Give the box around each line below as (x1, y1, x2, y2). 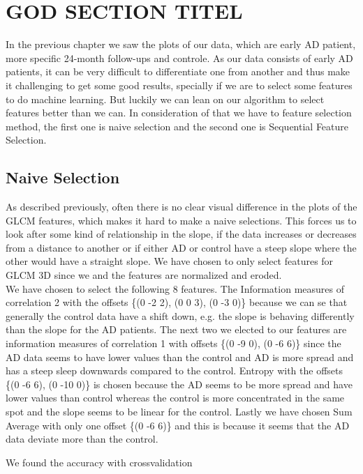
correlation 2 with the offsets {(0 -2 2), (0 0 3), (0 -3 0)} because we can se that (6, 295, 348, 309)
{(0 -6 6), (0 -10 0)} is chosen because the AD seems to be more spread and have (6, 376, 353, 391)
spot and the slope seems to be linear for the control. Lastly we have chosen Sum (6, 404, 353, 418)
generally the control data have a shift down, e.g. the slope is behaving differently (6, 308, 355, 323)
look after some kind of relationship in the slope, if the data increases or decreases (6, 227, 357, 241)
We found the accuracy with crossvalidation (6, 454, 193, 469)
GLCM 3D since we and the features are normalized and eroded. (6, 268, 282, 282)
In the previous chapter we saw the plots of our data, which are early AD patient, (6, 37, 356, 52)
